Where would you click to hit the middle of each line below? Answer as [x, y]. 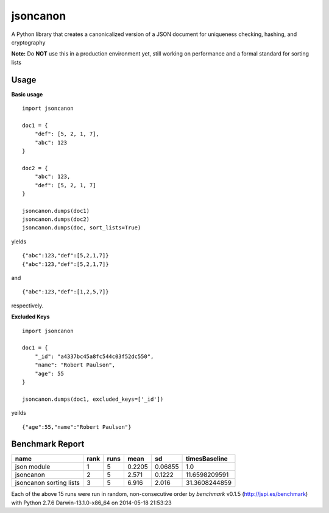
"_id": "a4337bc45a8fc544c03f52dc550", [94, 356]
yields [19, 242]
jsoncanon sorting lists [48, 483]
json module [33, 467]
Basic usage [27, 94]
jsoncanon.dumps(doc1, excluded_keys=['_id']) [93, 399]
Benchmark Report [48, 444]
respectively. [27, 306]
